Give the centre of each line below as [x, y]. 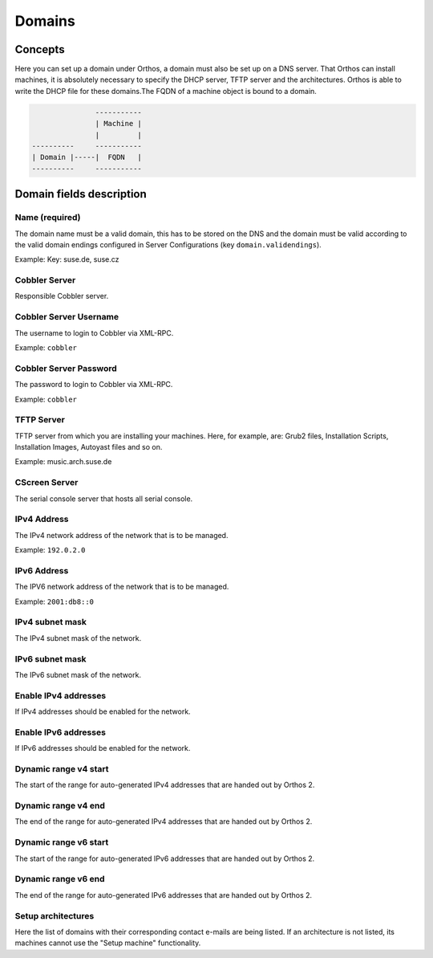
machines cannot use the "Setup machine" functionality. [108, 943]
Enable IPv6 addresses [60, 732]
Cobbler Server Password [66, 368]
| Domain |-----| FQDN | [87, 157]
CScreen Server [47, 483]
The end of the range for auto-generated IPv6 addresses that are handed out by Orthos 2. [164, 895]
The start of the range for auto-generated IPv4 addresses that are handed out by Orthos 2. [165, 785]
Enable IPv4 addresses [61, 695]
